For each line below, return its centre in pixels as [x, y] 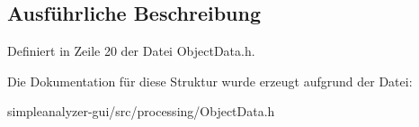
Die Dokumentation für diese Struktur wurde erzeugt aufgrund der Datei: [210, 81]
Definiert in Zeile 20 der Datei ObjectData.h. [131, 51]
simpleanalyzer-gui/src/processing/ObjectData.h [141, 111]
